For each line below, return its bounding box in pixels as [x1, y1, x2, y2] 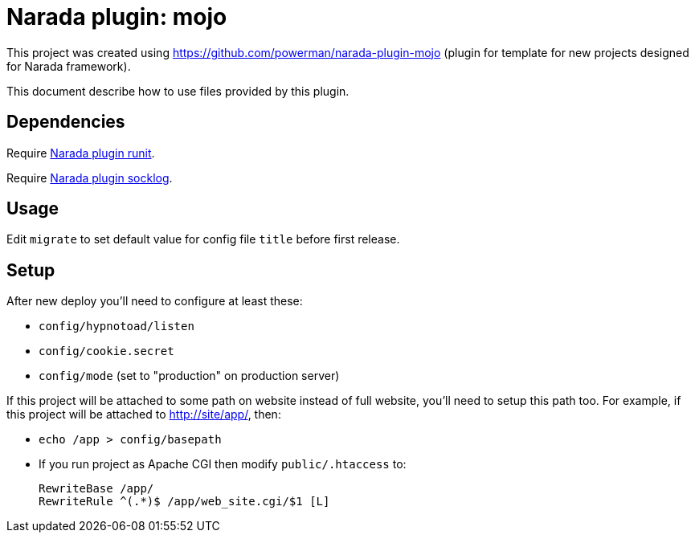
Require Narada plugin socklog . [6, 170, 173, 185]
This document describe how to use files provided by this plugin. [6, 84, 350, 98]
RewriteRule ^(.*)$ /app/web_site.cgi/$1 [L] [39, 495, 330, 508]
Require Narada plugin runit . [6, 145, 155, 160]
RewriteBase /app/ [39, 482, 154, 496]
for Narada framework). [6, 59, 131, 73]
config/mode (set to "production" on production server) [39, 369, 340, 383]
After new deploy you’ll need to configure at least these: [6, 294, 303, 308]
